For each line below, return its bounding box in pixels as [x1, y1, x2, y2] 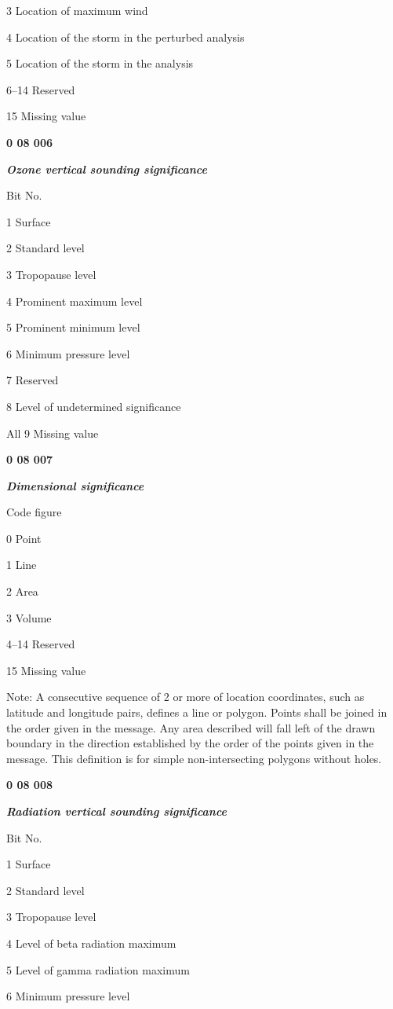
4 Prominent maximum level [6, 292, 143, 309]
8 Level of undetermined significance [6, 398, 181, 414]
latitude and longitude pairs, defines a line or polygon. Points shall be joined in [6, 704, 388, 721]
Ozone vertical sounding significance [6, 160, 207, 177]
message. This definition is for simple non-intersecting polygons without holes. [6, 750, 382, 766]
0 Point [6, 530, 42, 546]
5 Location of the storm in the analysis [6, 55, 194, 72]
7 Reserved [6, 372, 59, 388]
